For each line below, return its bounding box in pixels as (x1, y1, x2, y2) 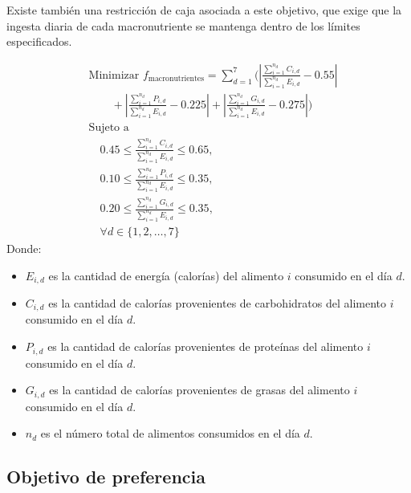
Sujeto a (88, 121, 129, 133)
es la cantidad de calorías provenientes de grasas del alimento (49, 381, 350, 398)
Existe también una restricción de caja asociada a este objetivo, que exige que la (6, 2, 402, 18)
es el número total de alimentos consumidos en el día (40, 425, 300, 442)
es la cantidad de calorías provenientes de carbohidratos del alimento (48, 295, 386, 312)
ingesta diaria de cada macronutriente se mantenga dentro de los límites (6, 17, 360, 34)
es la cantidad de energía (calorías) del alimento (48, 267, 284, 283)
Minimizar (88, 69, 140, 81)
